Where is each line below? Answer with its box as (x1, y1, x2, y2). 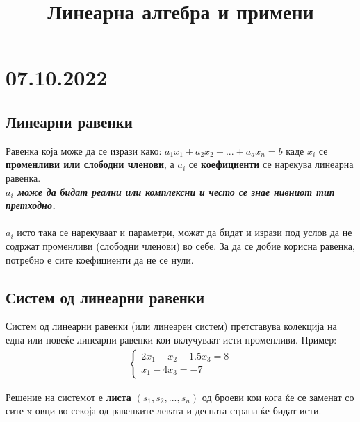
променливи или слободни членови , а (6, 157, 174, 171)
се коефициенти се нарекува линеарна (188, 157, 354, 171)
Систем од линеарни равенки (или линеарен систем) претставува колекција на (6, 319, 337, 333)
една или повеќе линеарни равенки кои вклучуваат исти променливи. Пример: (6, 332, 337, 346)
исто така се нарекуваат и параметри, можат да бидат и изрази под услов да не (17, 225, 352, 239)
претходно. (6, 198, 56, 212)
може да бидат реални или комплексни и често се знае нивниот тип (17, 184, 335, 199)
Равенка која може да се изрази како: (6, 143, 162, 158)
